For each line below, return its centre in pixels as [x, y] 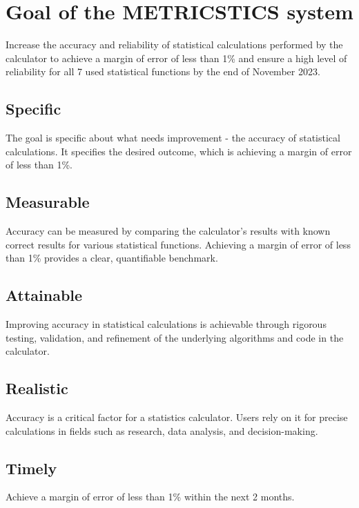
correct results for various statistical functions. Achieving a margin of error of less [178, 244]
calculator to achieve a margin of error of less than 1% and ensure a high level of [176, 58]
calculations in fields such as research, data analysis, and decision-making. [162, 430]
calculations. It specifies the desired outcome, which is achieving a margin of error [179, 151]
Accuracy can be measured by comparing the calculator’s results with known [168, 231]
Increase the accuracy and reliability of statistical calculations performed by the [174, 45]
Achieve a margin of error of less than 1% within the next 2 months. [150, 497]
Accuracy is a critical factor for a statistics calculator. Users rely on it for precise [177, 417]
